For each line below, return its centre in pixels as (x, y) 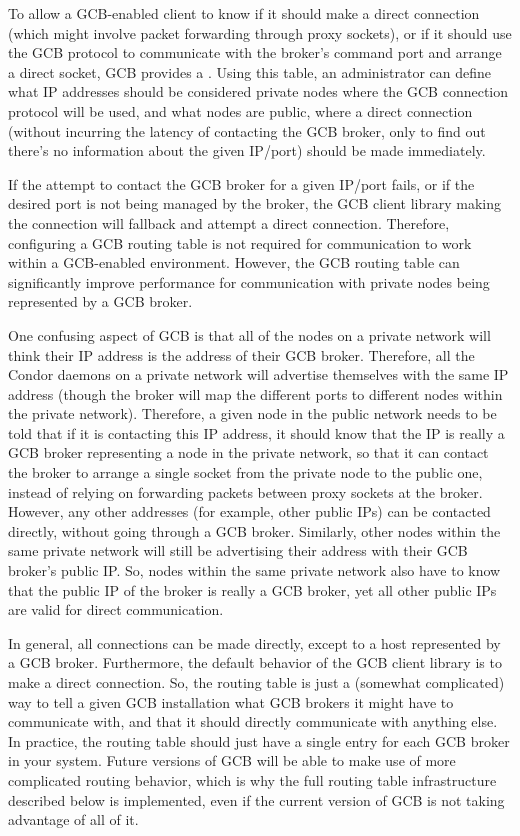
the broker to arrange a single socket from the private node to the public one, (245, 472)
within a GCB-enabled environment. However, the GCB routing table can (234, 262)
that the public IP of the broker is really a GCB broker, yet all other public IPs (252, 589)
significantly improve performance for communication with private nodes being (249, 281)
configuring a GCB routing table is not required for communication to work (240, 242)
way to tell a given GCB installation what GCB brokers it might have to (231, 701)
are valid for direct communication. (116, 609)
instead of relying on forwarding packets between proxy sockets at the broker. (245, 491)
